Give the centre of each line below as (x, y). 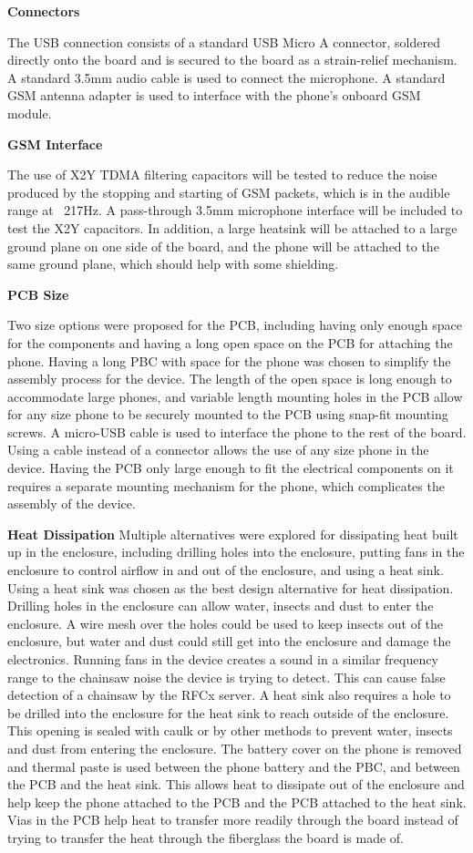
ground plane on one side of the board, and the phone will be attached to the (223, 246)
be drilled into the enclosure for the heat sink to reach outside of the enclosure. (228, 712)
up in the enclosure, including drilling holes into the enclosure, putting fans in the (236, 552)
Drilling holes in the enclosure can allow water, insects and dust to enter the (221, 606)
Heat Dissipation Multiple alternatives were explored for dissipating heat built (233, 534)
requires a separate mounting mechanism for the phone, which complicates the (226, 485)
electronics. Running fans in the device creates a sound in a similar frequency (223, 659)
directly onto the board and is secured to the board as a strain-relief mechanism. (232, 60)
